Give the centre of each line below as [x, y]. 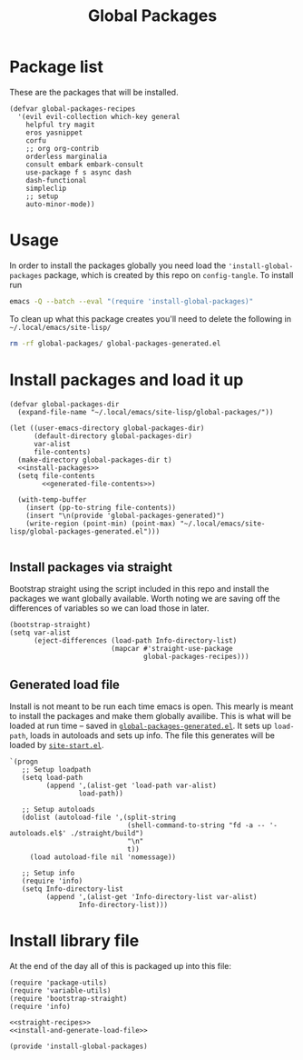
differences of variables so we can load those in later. [109, 608]
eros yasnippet [54, 133]
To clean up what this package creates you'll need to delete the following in [151, 318]
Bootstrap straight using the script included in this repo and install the [139, 589]
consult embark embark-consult [85, 165]
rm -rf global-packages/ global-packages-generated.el [115, 343]
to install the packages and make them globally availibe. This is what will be [151, 716]
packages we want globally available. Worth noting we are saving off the [145, 599]
